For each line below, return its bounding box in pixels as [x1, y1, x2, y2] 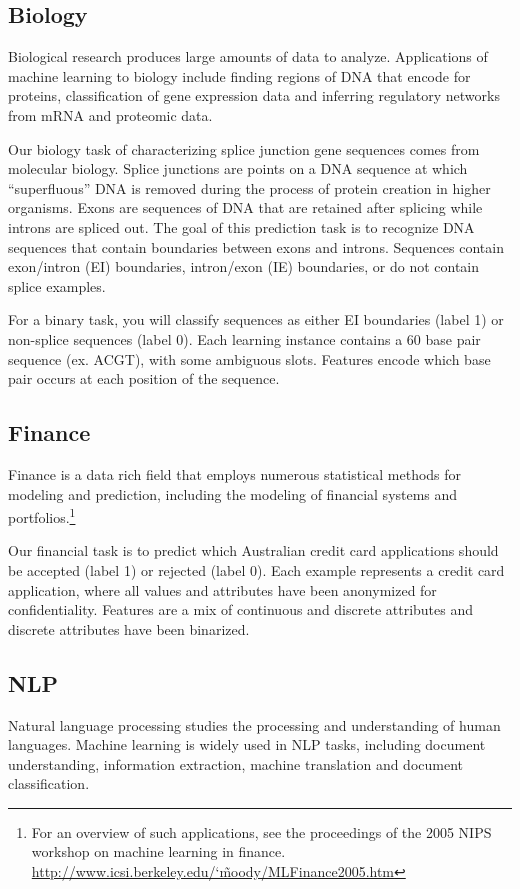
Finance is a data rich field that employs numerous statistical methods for [8, 463, 462, 484]
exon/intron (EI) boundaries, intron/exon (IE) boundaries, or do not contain [8, 256, 480, 277]
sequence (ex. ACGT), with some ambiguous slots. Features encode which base [8, 348, 491, 369]
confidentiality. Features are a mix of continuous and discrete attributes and [8, 599, 474, 620]
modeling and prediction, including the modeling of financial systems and [8, 483, 458, 504]
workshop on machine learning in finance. [31, 841, 286, 862]
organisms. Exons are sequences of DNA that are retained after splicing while [8, 197, 483, 218]
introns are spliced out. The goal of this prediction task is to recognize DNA [8, 216, 475, 237]
